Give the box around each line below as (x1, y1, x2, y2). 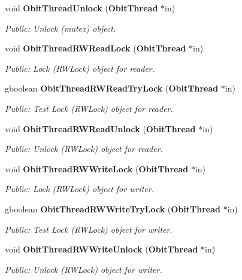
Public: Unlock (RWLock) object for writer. (5, 263, 162, 275)
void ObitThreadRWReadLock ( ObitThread (5, 42, 186, 54)
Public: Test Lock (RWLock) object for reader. (5, 102, 173, 114)
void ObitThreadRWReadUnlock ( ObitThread (5, 122, 196, 135)
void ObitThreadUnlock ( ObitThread (5, 2, 158, 14)
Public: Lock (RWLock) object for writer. (5, 182, 154, 195)
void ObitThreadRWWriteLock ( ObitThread (5, 162, 189, 175)
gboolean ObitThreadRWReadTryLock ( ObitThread (5, 82, 219, 95)
